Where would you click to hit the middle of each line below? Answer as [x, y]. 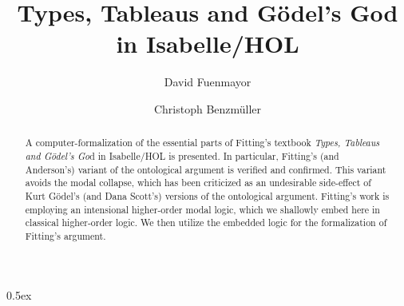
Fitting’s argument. [65, 235]
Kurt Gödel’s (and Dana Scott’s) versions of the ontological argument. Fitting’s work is [207, 195]
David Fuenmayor [208, 82]
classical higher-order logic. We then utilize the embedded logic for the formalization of [206, 223]
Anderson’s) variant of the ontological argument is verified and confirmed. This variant [206, 169]
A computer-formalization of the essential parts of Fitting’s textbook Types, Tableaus [202, 143]
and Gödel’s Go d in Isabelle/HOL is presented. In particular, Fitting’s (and [182, 155]
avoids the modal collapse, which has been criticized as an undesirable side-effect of [198, 183]
